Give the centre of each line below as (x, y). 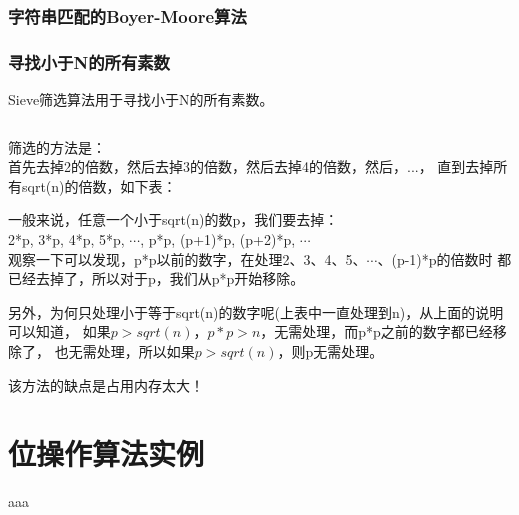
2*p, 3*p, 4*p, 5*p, (66, 239)
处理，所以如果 (145, 351)
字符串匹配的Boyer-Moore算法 (127, 15)
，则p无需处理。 (330, 351)
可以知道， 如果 (59, 331)
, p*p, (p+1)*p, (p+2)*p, (218, 239)
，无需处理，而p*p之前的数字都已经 (376, 331)
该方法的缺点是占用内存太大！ (106, 384)
